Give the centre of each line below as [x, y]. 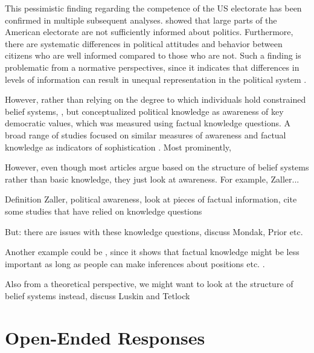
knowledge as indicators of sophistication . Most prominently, [118, 147]
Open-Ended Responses [105, 337]
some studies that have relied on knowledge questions [104, 211]
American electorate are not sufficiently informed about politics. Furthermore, [149, 32]
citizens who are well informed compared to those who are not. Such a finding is [153, 55]
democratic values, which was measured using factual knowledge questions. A [148, 123]
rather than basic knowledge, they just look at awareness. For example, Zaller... [152, 179]
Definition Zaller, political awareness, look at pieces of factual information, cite [151, 199]
